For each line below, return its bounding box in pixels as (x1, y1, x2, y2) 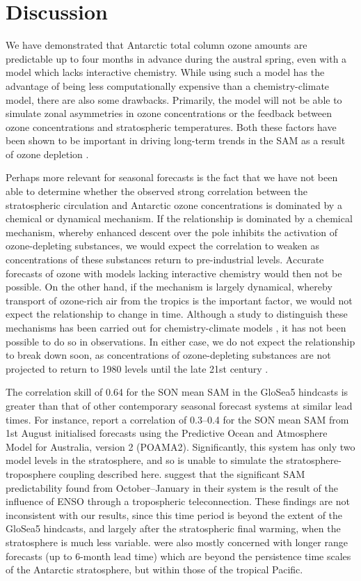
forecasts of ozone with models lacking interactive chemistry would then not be (6, 265, 342, 280)
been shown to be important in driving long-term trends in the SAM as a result (6, 133, 346, 148)
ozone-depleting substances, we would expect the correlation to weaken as (6, 238, 320, 253)
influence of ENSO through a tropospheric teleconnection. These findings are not (6, 494, 350, 509)
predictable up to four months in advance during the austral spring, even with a (6, 51, 347, 65)
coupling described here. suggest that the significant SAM (58, 466, 305, 481)
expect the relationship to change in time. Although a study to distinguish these (6, 307, 348, 321)
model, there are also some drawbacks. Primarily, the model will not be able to (6, 92, 342, 107)
